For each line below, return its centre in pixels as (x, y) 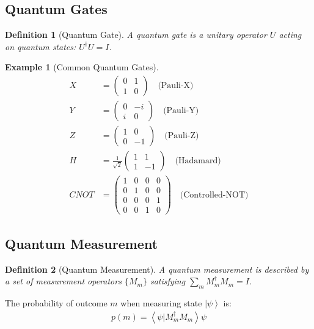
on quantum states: (41, 46)
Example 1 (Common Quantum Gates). (82, 67)
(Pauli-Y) (181, 111)
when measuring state (161, 302)
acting (290, 35)
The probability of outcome (56, 302)
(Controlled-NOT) (214, 195)
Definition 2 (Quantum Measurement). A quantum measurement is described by (157, 269)
